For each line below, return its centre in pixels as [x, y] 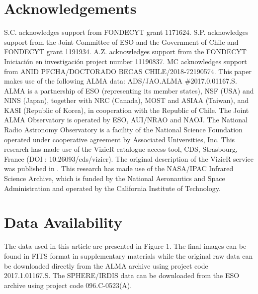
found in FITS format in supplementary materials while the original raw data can [129, 255]
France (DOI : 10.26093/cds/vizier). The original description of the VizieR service [129, 158]
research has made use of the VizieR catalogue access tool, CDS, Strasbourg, [121, 149]
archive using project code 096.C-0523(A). [68, 285]
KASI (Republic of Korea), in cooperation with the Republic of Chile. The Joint [127, 110]
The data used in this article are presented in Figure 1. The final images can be [125, 246]
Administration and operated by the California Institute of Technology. [112, 188]
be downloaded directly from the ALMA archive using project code [106, 265]
